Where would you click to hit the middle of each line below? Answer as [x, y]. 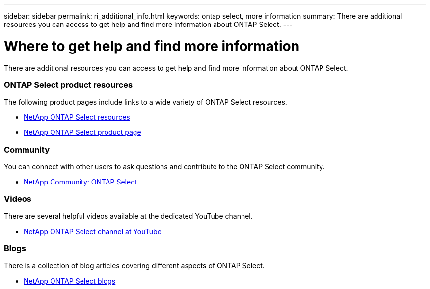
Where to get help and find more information [152, 46]
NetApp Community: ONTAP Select [80, 182]
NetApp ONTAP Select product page [82, 132]
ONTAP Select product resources [68, 85]
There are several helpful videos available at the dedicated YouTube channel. [128, 216]
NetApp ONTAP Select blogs [70, 281]
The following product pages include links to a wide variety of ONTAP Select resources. [146, 102]
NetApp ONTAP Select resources [77, 117]
